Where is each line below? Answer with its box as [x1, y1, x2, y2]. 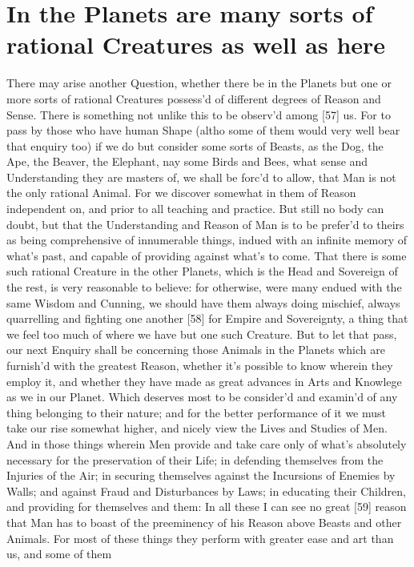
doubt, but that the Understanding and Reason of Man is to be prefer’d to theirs [6, 215, 404, 232]
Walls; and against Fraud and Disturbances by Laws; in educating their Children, [6, 482, 406, 499]
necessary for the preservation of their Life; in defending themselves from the [6, 451, 384, 468]
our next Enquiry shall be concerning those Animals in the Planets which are [6, 341, 385, 358]
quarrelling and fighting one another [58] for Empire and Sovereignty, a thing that [6, 310, 408, 327]
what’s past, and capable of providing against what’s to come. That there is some [6, 247, 407, 263]
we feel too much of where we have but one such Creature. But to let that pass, [6, 325, 397, 342]
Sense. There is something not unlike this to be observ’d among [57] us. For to [6, 106, 391, 123]
